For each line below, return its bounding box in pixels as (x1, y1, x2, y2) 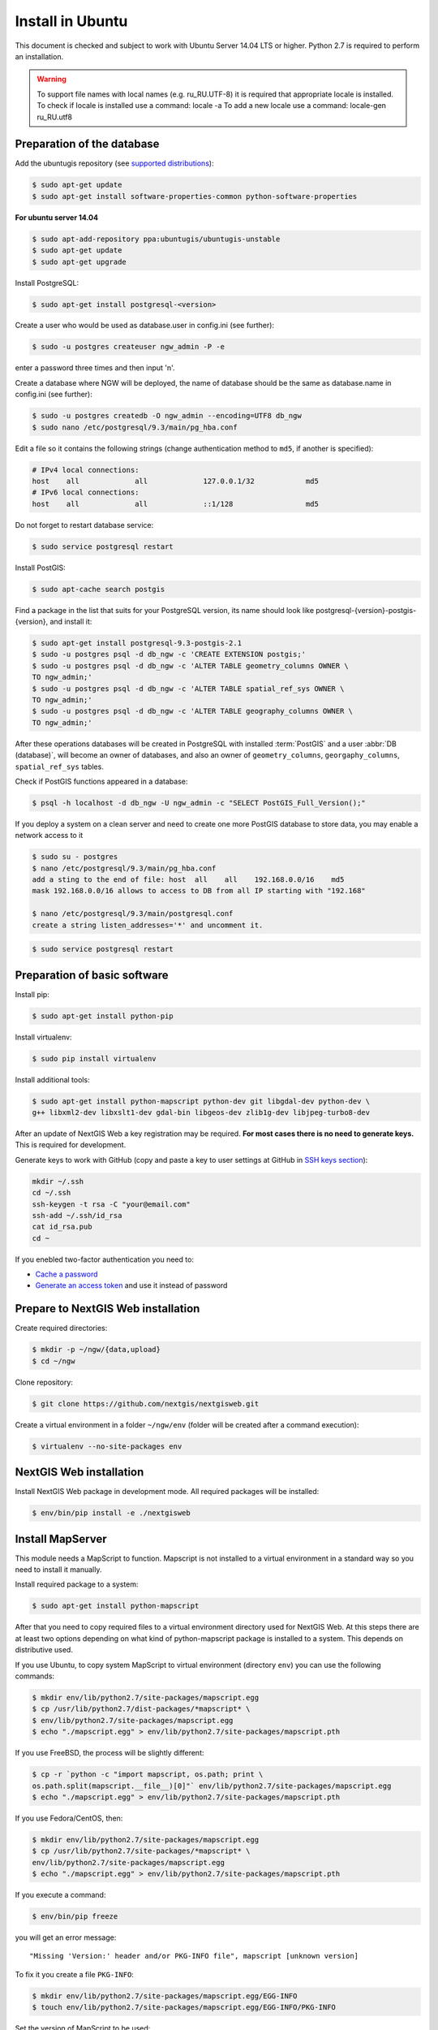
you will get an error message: (15, 1933, 117, 1942)
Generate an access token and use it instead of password (35, 1281, 228, 1290)
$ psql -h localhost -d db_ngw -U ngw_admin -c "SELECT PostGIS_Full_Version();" (32, 798, 367, 807)
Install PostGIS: (15, 563, 67, 572)
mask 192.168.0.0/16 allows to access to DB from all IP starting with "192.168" (32, 886, 367, 896)
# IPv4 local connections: (32, 465, 140, 474)
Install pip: (15, 989, 50, 999)
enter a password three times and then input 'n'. (15, 363, 175, 373)
